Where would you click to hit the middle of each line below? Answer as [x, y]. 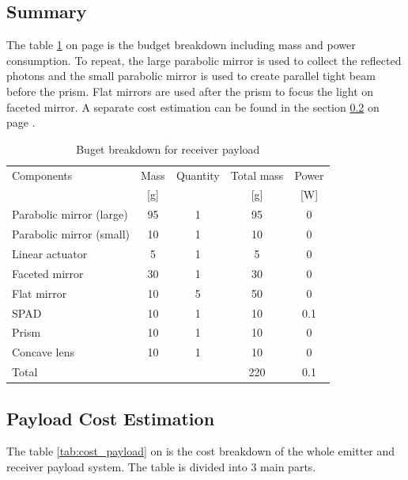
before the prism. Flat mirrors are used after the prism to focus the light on [190, 91]
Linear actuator [50, 253]
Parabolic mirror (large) [70, 214]
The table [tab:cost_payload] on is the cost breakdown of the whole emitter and [201, 451]
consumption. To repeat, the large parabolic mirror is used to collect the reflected [204, 60]
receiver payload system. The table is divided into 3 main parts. [161, 466]
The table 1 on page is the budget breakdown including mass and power [181, 45]
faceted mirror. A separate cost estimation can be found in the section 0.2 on [193, 107]
